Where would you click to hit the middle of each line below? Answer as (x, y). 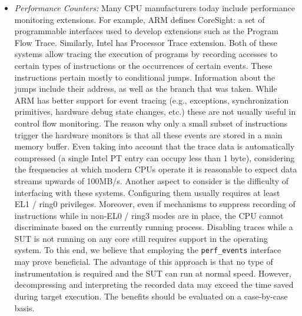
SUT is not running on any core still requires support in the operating (141, 238)
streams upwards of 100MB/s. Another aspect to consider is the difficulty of (151, 180)
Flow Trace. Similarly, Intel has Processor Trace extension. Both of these (146, 42)
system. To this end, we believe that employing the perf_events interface (148, 250)
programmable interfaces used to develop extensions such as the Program (146, 31)
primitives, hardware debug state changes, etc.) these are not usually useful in (155, 112)
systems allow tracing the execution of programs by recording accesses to (146, 54)
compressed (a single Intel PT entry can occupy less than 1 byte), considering (155, 157)
